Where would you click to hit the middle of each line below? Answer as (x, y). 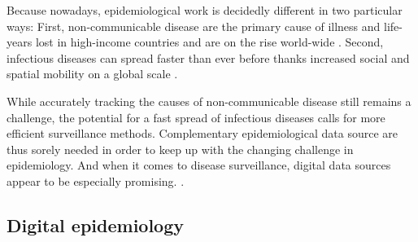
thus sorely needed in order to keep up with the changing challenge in (180, 149)
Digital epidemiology (96, 224)
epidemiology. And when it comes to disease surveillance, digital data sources (199, 165)
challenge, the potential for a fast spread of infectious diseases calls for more (196, 117)
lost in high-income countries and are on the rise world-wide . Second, (209, 42)
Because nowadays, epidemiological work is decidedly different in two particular (205, 10)
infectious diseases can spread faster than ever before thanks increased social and (208, 57)
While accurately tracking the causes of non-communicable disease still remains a (209, 101)
